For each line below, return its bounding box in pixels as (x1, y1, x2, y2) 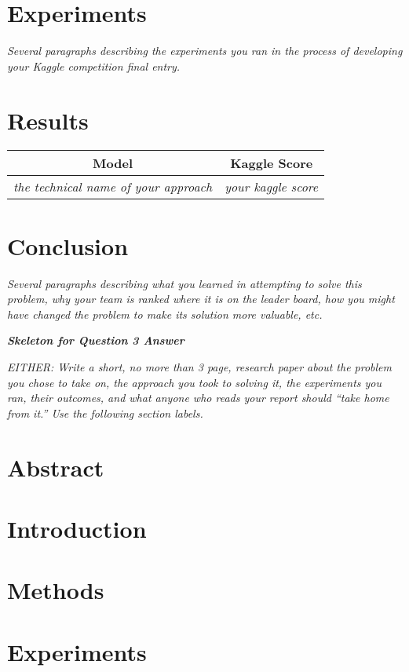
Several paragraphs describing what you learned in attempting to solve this (7, 275, 362, 291)
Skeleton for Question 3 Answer (7, 332, 184, 349)
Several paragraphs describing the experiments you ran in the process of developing (7, 42, 403, 59)
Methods (7, 574, 104, 606)
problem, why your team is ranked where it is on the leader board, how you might (7, 290, 395, 307)
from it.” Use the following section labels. (7, 404, 203, 421)
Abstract (7, 451, 104, 483)
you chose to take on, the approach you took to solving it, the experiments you (7, 374, 382, 390)
